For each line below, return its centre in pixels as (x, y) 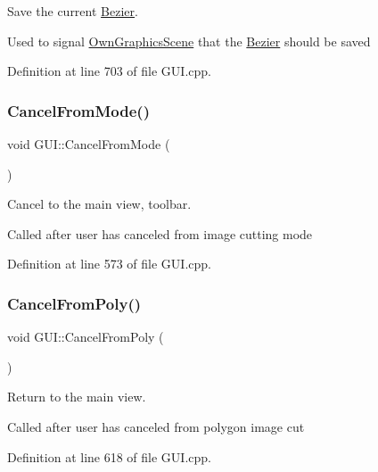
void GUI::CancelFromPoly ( (86, 337)
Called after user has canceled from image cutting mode (160, 233)
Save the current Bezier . (73, 11)
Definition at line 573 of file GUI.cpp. (109, 264)
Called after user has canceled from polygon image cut (156, 426)
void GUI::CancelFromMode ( (89, 144)
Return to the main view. (77, 397)
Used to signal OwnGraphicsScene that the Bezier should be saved (189, 41)
